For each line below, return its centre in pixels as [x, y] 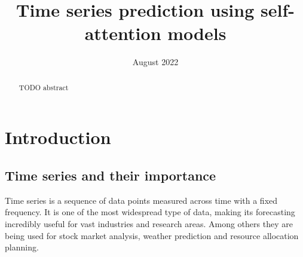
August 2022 [155, 62]
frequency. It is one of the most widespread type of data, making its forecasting [150, 212]
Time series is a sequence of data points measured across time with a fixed [141, 200]
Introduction [58, 137]
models [197, 33]
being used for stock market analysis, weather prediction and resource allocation [152, 235]
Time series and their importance [111, 175]
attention [123, 33]
